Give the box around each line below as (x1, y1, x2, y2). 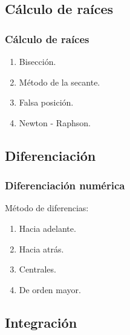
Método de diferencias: (5, 201, 89, 214)
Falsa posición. (19, 96, 74, 109)
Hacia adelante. (19, 222, 76, 234)
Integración (5, 313, 77, 331)
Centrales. (19, 263, 56, 276)
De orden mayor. (19, 283, 81, 296)
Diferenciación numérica (5, 178, 125, 193)
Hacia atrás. (19, 242, 64, 255)
